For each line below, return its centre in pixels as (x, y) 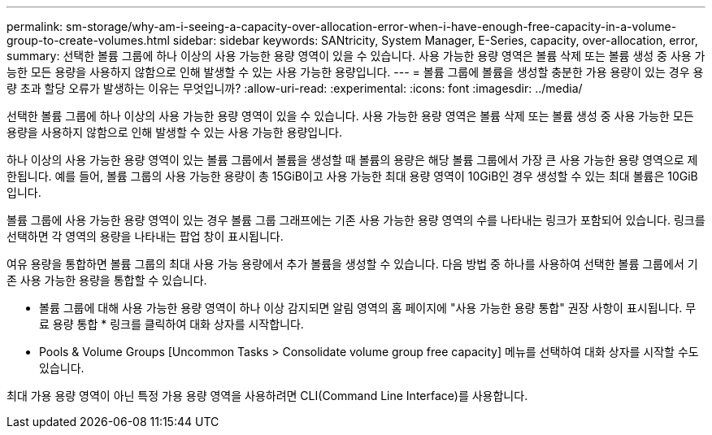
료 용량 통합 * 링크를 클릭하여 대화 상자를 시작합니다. (171, 324)
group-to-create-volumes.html (88, 40)
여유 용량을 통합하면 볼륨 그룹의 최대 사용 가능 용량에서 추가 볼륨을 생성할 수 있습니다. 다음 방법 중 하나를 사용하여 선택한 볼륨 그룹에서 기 (352, 264)
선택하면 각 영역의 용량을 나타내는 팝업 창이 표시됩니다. (145, 236)
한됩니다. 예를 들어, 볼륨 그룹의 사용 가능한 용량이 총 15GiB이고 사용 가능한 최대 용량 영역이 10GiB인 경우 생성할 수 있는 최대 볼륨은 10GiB (352, 176)
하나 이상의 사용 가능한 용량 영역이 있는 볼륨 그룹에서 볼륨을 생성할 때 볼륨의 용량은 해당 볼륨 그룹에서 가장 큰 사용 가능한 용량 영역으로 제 (352, 160)
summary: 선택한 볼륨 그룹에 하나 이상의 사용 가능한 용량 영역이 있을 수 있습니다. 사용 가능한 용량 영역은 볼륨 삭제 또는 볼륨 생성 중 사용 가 (356, 56)
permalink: (35, 26)
